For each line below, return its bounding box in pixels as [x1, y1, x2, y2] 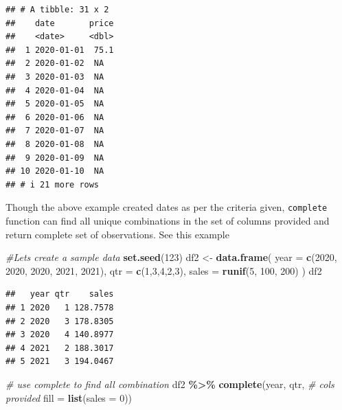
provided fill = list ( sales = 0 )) [5, 390, 133, 405]
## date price [5, 18, 114, 28]
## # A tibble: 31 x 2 [5, 5, 109, 14]
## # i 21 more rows [5, 179, 100, 190]
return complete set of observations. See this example [5, 227, 229, 241]
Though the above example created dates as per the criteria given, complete [5, 200, 328, 214]
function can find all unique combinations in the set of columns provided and [5, 213, 330, 227]
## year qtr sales [5, 289, 114, 299]
